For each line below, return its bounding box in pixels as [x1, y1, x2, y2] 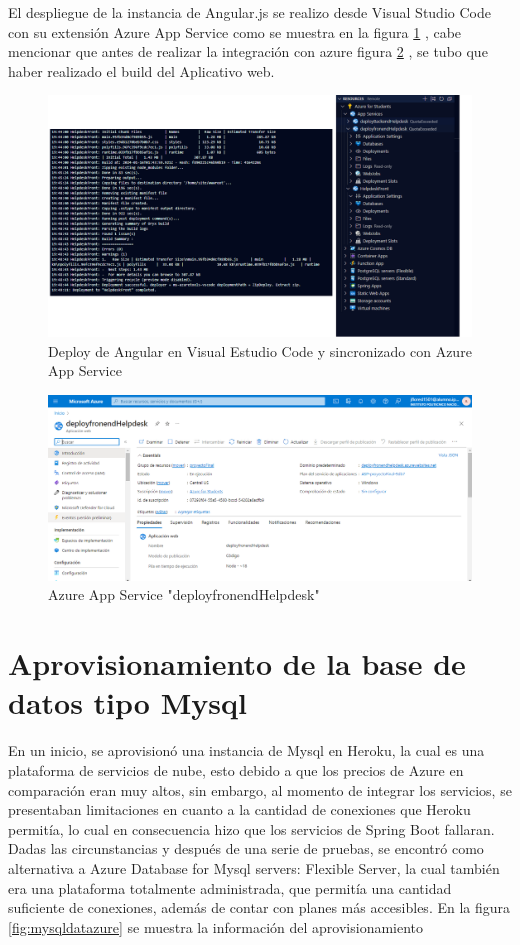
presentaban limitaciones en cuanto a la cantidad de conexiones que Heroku [8, 799, 471, 820]
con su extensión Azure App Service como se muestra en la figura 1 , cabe [8, 21, 462, 42]
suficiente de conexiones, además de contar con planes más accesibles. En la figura [8, 897, 511, 918]
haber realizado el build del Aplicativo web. [8, 60, 275, 81]
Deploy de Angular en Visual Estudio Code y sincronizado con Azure [48, 340, 472, 361]
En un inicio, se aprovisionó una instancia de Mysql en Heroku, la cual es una [8, 740, 485, 761]
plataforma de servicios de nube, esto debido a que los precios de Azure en [8, 759, 464, 780]
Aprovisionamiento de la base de [8, 643, 466, 684]
